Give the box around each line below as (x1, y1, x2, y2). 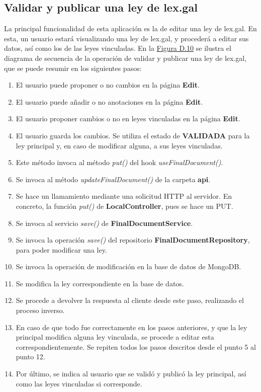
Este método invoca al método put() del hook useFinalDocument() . (16, 157, 223, 168)
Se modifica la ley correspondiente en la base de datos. (16, 278, 184, 288)
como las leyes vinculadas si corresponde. (16, 378, 142, 388)
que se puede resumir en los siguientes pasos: (4, 62, 142, 73)
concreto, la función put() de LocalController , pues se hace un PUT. (16, 200, 233, 211)
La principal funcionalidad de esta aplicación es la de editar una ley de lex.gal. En (4, 23, 257, 34)
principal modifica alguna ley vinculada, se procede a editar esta (16, 332, 214, 342)
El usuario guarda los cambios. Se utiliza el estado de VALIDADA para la (16, 130, 250, 140)
